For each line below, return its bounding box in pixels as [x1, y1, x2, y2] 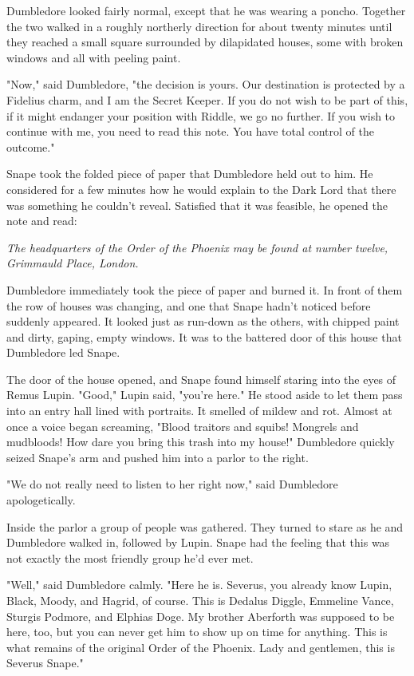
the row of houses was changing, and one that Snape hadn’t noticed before [6, 297, 371, 314]
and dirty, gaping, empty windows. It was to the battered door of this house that [6, 328, 402, 345]
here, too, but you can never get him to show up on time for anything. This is [6, 623, 388, 640]
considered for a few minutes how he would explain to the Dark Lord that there [6, 180, 396, 197]
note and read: [6, 212, 77, 229]
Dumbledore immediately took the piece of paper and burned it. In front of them [6, 281, 403, 298]
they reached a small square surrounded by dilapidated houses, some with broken [6, 34, 404, 50]
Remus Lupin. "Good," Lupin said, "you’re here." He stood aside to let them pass [6, 386, 403, 403]
